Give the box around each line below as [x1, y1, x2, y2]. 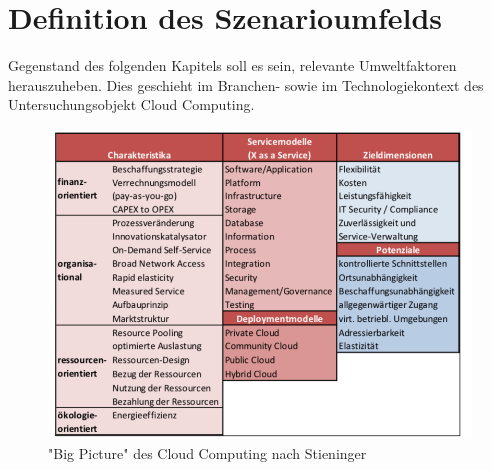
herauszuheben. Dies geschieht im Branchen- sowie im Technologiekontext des [8, 74, 484, 95]
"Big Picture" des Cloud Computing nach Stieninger [48, 442, 367, 463]
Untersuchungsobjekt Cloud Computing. [8, 94, 255, 115]
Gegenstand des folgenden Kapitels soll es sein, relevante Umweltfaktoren [8, 55, 457, 76]
